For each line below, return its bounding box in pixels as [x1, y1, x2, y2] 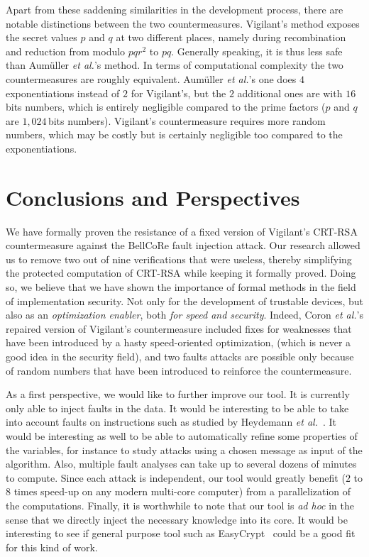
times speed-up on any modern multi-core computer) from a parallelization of [13, 484, 351, 499]
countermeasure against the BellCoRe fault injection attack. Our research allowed [6, 238, 360, 253]
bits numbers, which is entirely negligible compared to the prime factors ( [6, 99, 326, 114]
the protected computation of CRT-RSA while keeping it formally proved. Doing [6, 265, 356, 280]
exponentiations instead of [6, 85, 120, 100]
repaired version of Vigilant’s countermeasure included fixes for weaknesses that [6, 321, 352, 336]
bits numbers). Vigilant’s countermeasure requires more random [48, 113, 326, 128]
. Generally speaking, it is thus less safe [171, 43, 343, 58]
